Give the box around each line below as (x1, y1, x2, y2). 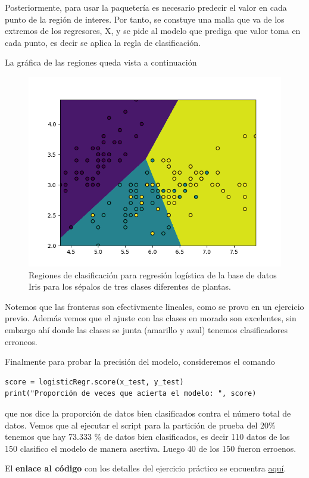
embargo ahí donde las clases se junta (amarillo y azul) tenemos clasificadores (5, 323, 288, 336)
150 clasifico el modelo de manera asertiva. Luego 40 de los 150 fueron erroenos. (5, 442, 296, 454)
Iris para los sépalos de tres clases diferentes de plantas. (29, 280, 231, 293)
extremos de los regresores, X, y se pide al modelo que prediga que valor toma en (5, 24, 301, 37)
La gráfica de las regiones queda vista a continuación (5, 56, 197, 69)
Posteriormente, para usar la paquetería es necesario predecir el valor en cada (5, 1, 287, 13)
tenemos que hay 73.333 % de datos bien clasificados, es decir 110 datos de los (5, 430, 290, 443)
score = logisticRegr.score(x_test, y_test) (5, 377, 184, 386)
